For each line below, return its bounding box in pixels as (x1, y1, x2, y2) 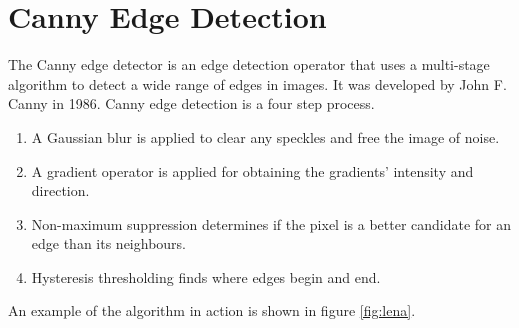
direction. (31, 180, 90, 201)
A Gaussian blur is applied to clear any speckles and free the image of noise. (31, 126, 500, 147)
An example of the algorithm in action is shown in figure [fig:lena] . (8, 300, 416, 321)
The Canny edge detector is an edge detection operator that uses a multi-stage (8, 54, 490, 75)
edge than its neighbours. (31, 233, 187, 254)
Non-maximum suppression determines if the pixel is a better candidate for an (31, 213, 512, 234)
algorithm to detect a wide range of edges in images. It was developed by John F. (8, 73, 507, 94)
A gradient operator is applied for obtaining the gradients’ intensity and (31, 160, 474, 181)
